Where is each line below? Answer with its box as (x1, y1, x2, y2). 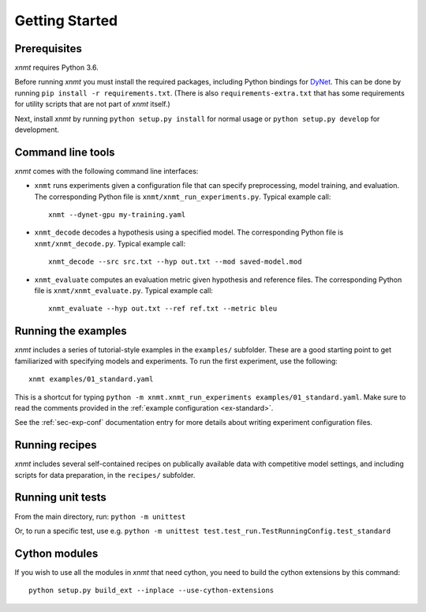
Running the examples (14, 325, 128, 338)
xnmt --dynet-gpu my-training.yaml (48, 210, 186, 220)
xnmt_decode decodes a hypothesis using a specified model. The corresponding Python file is (34, 227, 344, 237)
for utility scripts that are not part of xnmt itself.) (14, 99, 171, 109)
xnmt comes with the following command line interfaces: (14, 166, 199, 175)
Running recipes (14, 438, 98, 452)
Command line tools (14, 145, 115, 159)
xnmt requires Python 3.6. (14, 63, 99, 73)
